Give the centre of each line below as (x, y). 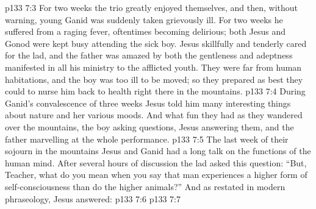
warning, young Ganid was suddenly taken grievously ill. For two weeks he (144, 19)
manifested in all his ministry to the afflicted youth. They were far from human (153, 67)
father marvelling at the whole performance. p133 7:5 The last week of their (147, 139)
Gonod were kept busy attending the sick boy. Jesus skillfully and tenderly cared (156, 43)
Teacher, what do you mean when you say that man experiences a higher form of (156, 175)
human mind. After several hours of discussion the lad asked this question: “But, (156, 162)
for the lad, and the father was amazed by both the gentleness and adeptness (149, 55)
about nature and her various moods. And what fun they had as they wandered (154, 115)
